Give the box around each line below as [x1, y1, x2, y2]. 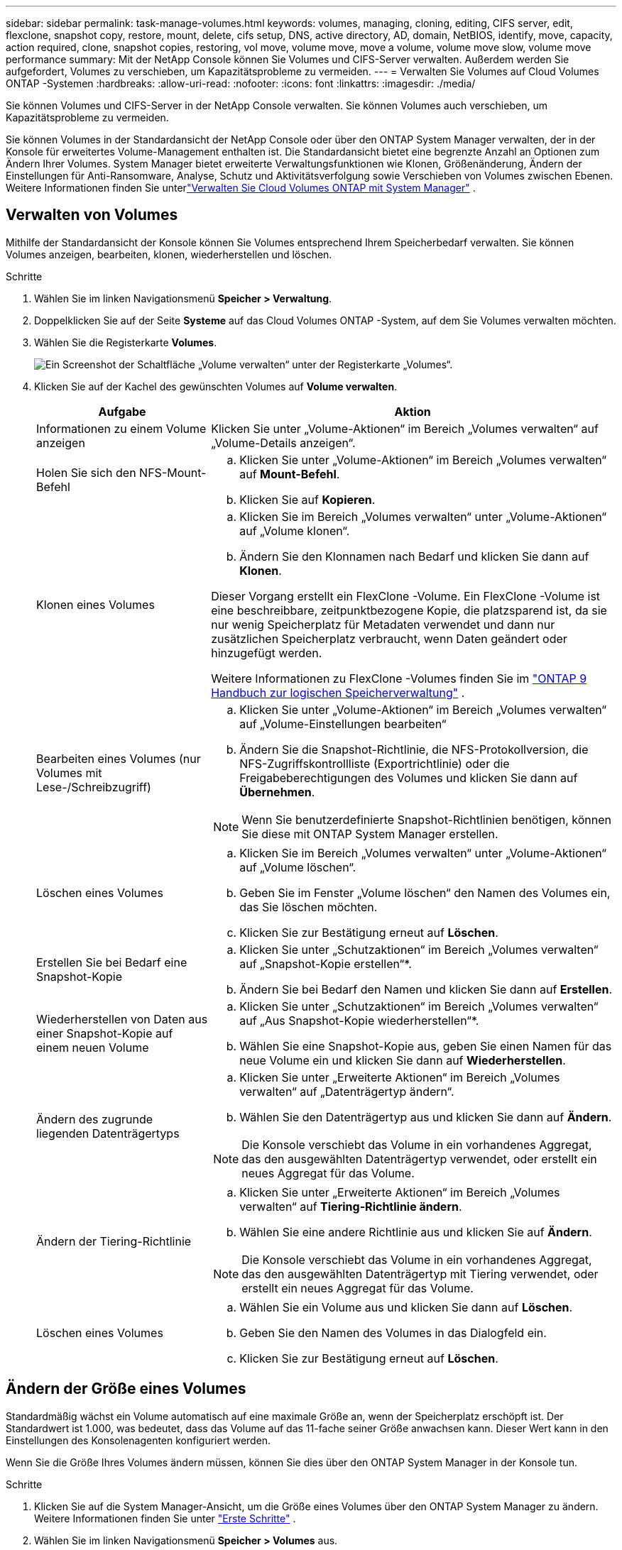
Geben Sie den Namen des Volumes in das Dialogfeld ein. [239, 1325, 547, 1340]
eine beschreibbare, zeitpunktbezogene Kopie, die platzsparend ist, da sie [211, 603, 607, 617]
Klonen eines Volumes [36, 597, 155, 612]
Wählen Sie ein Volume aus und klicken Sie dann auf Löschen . [239, 1299, 573, 1314]
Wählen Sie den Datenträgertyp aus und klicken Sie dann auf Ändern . [239, 1109, 612, 1124]
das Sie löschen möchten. [239, 899, 378, 914]
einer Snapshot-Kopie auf [36, 1026, 173, 1040]
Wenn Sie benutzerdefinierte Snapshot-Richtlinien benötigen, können [241, 812, 611, 827]
